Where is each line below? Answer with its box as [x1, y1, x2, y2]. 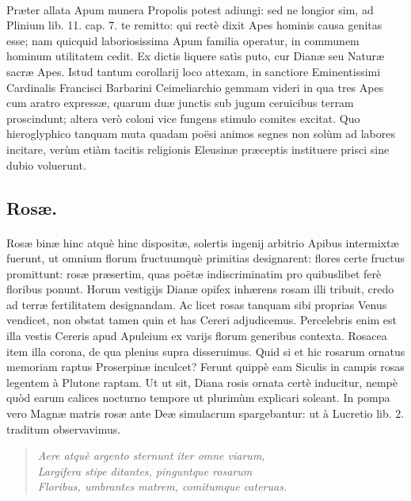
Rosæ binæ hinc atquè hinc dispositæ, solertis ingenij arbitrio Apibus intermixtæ [6, 234, 399, 250]
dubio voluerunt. [6, 156, 86, 173]
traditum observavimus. [6, 420, 121, 437]
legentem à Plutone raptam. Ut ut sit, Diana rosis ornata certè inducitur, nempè [6, 373, 398, 390]
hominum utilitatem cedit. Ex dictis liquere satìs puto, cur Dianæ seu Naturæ [6, 48, 385, 64]
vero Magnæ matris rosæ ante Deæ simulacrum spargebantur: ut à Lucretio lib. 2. [6, 405, 405, 422]
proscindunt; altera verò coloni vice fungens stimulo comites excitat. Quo [6, 109, 360, 126]
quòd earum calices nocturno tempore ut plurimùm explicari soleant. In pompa [6, 389, 390, 406]
